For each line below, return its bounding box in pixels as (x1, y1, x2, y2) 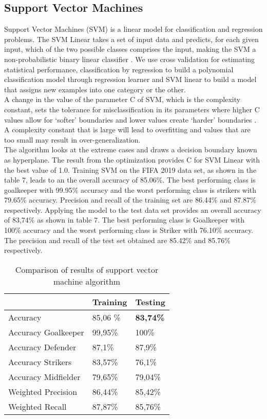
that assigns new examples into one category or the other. (4, 84, 186, 94)
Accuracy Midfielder (8, 370, 81, 383)
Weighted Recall (8, 400, 67, 412)
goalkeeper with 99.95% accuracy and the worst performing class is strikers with (4, 184, 257, 195)
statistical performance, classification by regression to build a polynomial (4, 64, 234, 74)
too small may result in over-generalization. (4, 134, 141, 145)
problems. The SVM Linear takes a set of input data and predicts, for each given (4, 33, 259, 44)
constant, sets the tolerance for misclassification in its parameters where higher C (4, 104, 260, 114)
